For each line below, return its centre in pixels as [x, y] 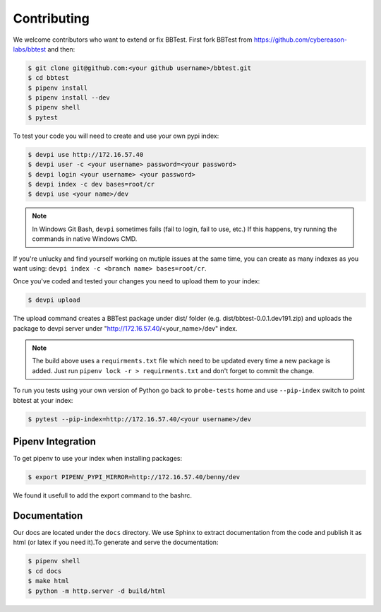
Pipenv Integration [55, 442]
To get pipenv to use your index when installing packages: [98, 459]
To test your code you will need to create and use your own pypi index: [116, 136]
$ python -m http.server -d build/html [97, 591]
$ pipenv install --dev [69, 98]
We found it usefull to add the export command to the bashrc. [103, 495]
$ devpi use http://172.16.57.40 [86, 154]
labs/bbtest [29, 49]
